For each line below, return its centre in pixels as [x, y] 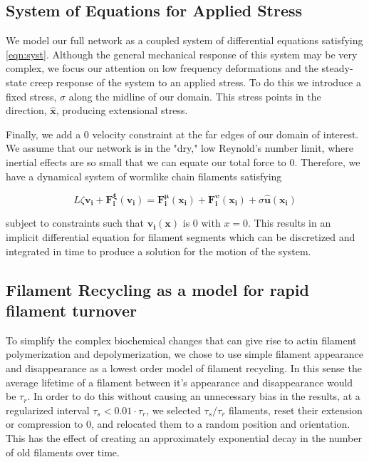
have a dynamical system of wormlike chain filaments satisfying [144, 176]
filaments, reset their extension [296, 410]
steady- [337, 68]
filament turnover [71, 310]
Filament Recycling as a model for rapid [157, 289]
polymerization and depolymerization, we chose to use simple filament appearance [184, 354]
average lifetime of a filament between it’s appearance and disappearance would [180, 382]
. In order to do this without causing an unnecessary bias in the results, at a [194, 396]
